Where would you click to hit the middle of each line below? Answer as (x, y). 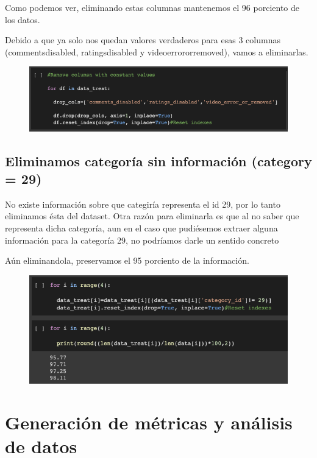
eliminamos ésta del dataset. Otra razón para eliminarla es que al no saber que (152, 216)
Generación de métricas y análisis (149, 422)
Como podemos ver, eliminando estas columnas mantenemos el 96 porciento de (152, 7)
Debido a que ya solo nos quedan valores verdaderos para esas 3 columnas (143, 40)
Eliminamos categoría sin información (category (158, 160)
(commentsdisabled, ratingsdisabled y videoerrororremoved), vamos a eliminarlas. (157, 51)
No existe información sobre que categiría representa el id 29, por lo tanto (143, 204)
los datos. (23, 19)
